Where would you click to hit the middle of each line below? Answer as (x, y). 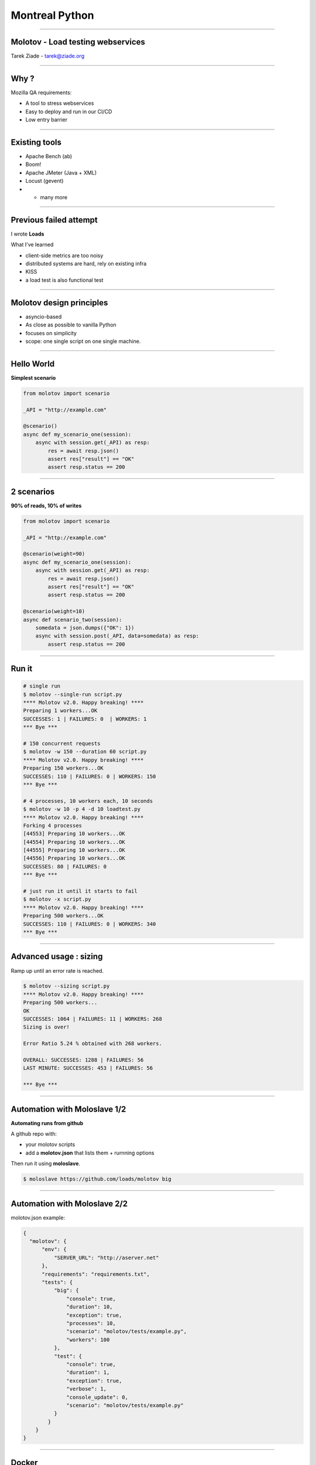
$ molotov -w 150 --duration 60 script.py (85, 752)
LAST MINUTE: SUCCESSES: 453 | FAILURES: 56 (88, 1068)
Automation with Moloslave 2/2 (69, 1203)
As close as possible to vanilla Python (71, 325)
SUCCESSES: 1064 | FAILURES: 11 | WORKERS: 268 (92, 1019)
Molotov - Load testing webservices (78, 42)
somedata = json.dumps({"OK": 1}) (85, 628)
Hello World (33, 364)
